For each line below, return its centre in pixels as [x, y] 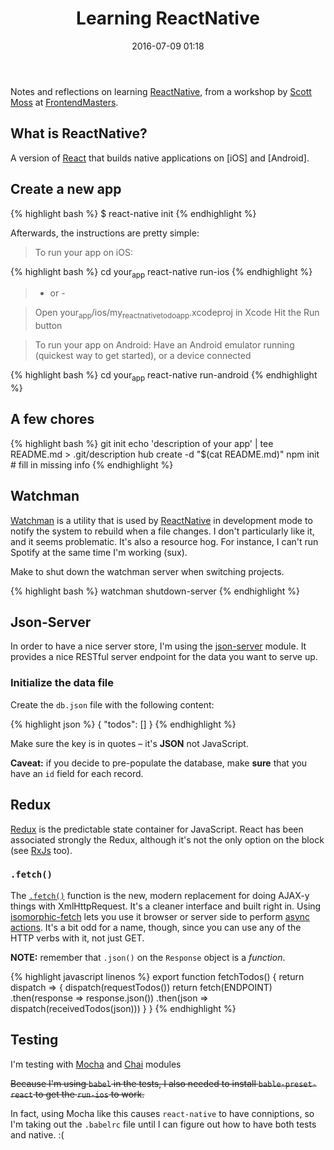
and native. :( [37, 1134]
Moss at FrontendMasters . [64, 102]
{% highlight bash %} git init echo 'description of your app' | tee [142, 443]
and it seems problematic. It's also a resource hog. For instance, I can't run [164, 541]
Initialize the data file [62, 683]
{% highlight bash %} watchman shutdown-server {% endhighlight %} [155, 591]
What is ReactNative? [79, 133]
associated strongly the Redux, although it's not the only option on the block [167, 839]
